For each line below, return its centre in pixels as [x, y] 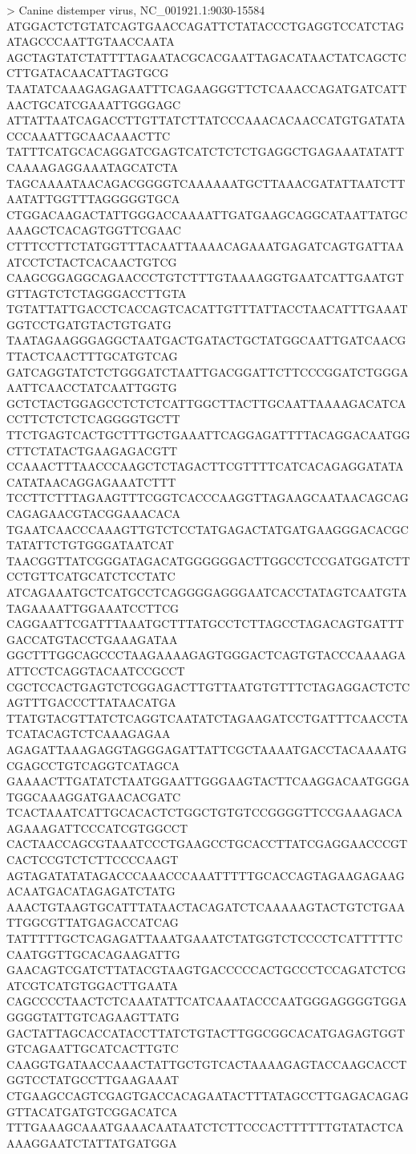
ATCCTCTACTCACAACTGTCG [92, 261]
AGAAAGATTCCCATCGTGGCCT [97, 828]
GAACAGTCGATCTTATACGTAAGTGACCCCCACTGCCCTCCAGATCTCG [206, 970]
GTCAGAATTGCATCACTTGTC [93, 1048]
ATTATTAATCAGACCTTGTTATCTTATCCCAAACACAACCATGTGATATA [206, 120]
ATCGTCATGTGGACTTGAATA [92, 985]
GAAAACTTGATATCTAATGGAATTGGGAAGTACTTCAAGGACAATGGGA [208, 781]
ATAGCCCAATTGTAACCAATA [91, 41]
